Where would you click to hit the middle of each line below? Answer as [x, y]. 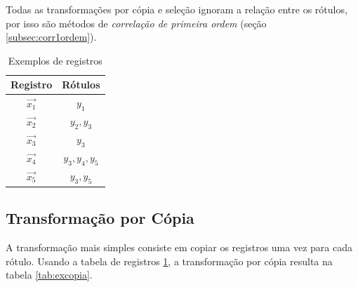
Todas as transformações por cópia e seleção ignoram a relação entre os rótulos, [177, 9]
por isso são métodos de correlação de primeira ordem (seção [136, 23]
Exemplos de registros [55, 60]
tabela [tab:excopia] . [49, 275]
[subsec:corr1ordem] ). [51, 37]
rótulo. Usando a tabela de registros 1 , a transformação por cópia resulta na [169, 261]
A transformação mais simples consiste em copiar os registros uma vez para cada [179, 247]
